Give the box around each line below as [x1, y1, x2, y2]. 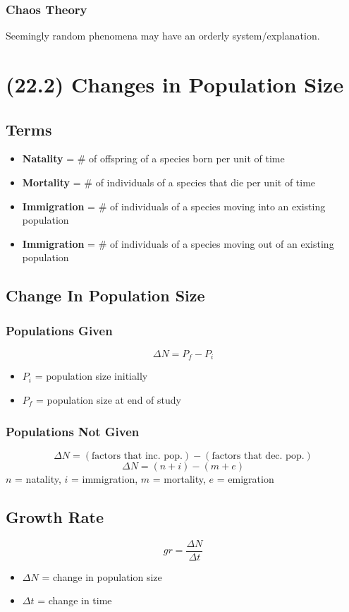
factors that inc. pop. [92, 450, 183, 461]
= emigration [216, 471, 274, 486]
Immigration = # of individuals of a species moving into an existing [22, 198, 326, 213]
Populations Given [6, 321, 113, 339]
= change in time [37, 593, 112, 608]
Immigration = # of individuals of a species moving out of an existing [22, 236, 334, 251]
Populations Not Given [6, 422, 140, 440]
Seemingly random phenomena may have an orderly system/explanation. [6, 28, 320, 43]
